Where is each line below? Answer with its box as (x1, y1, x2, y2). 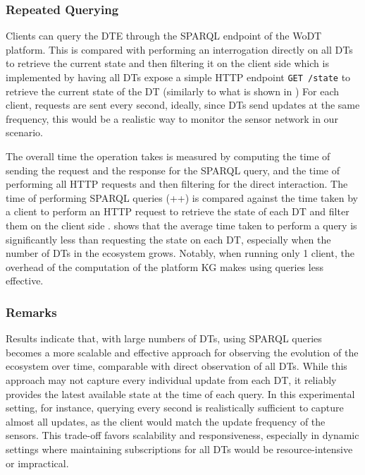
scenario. (6, 125, 44, 140)
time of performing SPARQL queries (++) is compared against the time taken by (6, 190, 358, 205)
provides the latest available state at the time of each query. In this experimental (6, 386, 355, 401)
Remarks (6, 303, 57, 320)
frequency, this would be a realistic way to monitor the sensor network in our (6, 111, 338, 126)
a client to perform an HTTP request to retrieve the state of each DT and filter (6, 204, 349, 219)
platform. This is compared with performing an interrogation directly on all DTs (6, 42, 353, 56)
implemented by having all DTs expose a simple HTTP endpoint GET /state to (6, 70, 351, 84)
